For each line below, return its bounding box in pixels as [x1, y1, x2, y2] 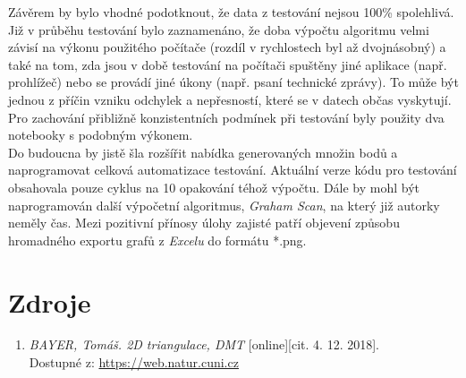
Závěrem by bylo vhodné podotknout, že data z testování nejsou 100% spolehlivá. [8, 3, 454, 21]
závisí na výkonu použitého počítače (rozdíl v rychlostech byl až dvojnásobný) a [8, 38, 446, 56]
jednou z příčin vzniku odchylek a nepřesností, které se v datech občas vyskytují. [8, 90, 452, 108]
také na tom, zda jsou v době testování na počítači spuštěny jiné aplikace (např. [8, 55, 447, 73]
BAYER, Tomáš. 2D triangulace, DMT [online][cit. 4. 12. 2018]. [29, 335, 379, 354]
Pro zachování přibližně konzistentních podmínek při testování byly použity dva [8, 107, 445, 126]
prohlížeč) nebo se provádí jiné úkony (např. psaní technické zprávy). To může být [8, 73, 459, 91]
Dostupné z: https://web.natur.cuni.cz [29, 353, 239, 372]
